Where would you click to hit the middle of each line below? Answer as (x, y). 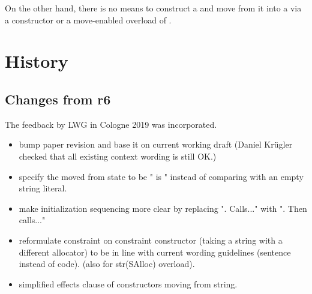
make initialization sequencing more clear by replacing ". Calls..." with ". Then (163, 208)
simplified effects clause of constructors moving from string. (128, 283)
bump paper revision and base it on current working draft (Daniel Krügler (156, 144)
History (37, 61)
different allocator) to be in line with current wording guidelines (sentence (155, 252)
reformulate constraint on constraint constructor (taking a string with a (151, 240)
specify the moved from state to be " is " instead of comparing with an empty (161, 176)
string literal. (43, 188)
